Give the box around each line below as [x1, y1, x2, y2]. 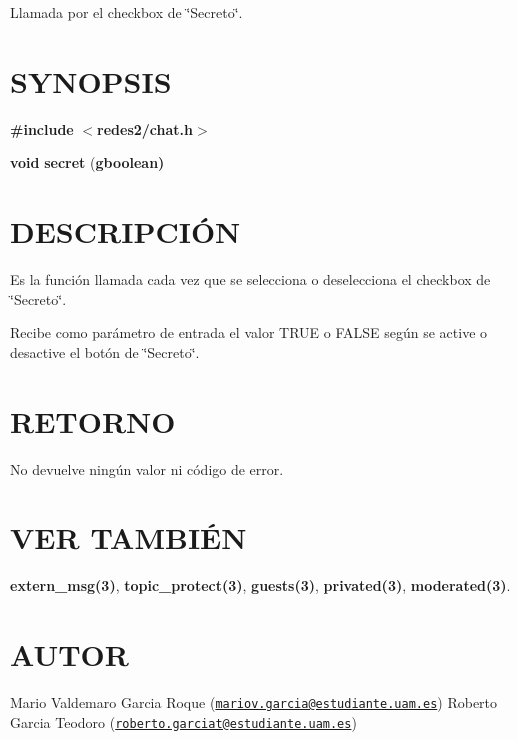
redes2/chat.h [97, 118, 193, 139]
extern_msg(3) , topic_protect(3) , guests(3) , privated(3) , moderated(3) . [10, 575, 511, 596]
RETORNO [10, 400, 176, 441]
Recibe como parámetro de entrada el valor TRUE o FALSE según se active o [10, 322, 488, 343]
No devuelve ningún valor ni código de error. [10, 458, 284, 479]
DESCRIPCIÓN [10, 211, 241, 252]
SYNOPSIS [10, 60, 172, 101]
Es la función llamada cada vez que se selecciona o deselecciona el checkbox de [10, 269, 491, 290]
